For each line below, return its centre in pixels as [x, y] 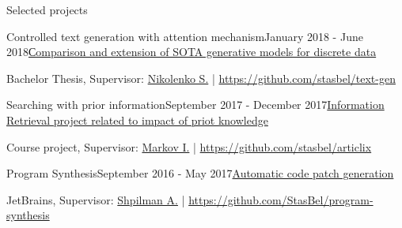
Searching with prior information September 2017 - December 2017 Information [195, 105]
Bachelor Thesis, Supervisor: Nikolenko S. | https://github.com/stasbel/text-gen [201, 78]
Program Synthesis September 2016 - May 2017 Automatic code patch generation [200, 173]
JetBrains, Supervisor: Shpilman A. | [96, 199]
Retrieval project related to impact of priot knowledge [137, 120]
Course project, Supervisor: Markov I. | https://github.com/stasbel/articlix [189, 146]
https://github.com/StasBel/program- [281, 199]
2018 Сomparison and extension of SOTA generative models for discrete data [192, 52]
